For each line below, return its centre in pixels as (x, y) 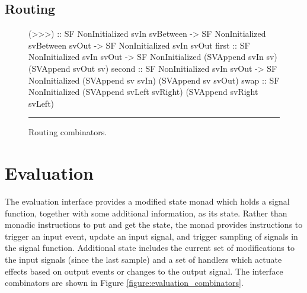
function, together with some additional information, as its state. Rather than (146, 213)
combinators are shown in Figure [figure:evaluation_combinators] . (124, 283)
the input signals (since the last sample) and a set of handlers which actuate (143, 259)
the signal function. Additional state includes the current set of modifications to (150, 248)
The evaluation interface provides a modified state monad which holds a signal (147, 201)
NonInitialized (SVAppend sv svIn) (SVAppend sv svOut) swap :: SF (154, 80)
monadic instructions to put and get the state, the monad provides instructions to (154, 224)
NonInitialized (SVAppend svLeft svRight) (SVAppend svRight (143, 92)
